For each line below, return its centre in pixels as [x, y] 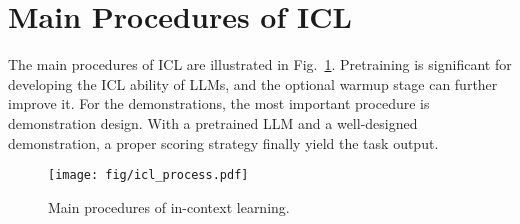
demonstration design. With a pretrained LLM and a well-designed [213, 122]
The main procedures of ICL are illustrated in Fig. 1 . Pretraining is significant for [260, 64]
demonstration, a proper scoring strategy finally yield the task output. [223, 142]
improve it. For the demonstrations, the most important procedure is [219, 103]
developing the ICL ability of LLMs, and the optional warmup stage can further [253, 83]
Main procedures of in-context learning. [169, 206]
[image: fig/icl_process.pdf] [148, 175]
